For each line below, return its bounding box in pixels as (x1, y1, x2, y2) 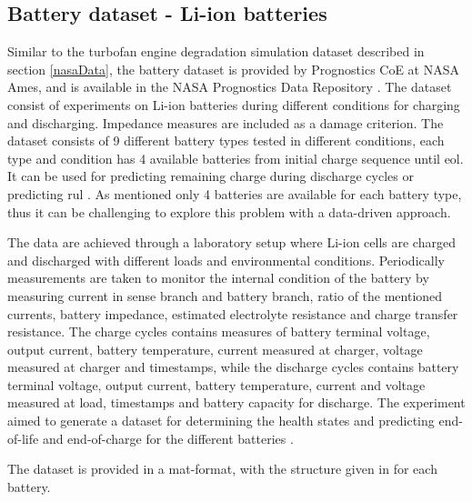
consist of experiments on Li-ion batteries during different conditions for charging (7, 95, 460, 114)
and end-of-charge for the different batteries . (42, 428, 294, 447)
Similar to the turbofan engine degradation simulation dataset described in (7, 42, 425, 61)
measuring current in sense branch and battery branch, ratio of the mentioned (7, 286, 443, 305)
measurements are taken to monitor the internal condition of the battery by (7, 268, 429, 287)
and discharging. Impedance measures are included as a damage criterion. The (7, 113, 444, 132)
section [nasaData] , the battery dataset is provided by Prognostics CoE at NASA (7, 59, 460, 78)
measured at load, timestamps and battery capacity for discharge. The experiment (7, 393, 466, 412)
